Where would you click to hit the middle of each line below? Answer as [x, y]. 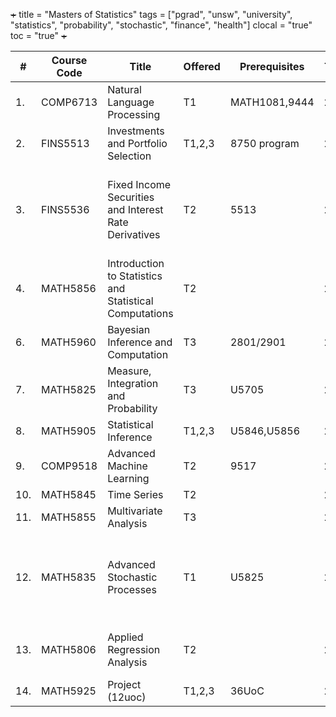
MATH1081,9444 [272, 102]
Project [124, 684]
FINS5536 [65, 209]
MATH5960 [69, 342]
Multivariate [135, 511]
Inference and [140, 342]
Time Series [135, 494]
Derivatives [134, 234]
